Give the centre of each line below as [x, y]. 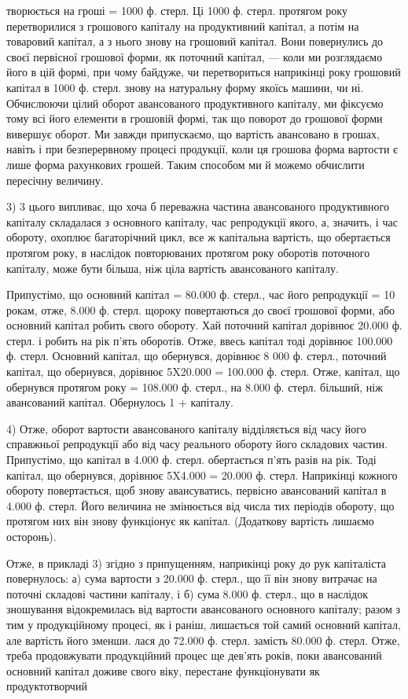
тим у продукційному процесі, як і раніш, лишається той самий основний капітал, [204, 624]
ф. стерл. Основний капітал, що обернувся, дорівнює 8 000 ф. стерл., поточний [197, 356]
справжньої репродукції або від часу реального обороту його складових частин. [197, 444]
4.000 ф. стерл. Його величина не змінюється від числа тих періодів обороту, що [200, 505]
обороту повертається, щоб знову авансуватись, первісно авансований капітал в [197, 490]
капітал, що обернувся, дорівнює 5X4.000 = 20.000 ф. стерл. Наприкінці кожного [202, 475]
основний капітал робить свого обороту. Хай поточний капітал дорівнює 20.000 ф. [204, 325]
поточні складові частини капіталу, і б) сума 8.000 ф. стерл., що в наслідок [187, 593]
